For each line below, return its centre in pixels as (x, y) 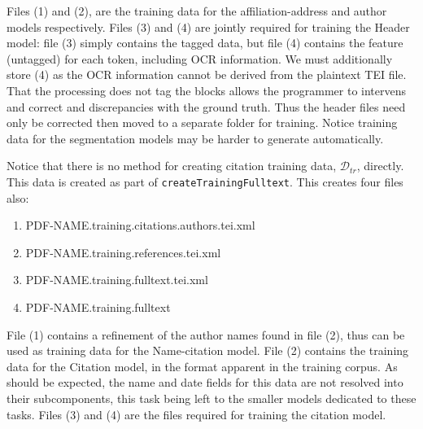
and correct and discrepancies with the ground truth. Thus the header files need (206, 106)
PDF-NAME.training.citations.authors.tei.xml (140, 225)
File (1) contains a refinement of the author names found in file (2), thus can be (206, 334)
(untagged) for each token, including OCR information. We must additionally (200, 58)
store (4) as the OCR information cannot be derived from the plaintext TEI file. (207, 74)
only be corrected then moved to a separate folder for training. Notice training (202, 123)
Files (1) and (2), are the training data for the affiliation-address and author (197, 11)
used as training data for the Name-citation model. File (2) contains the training (208, 350)
